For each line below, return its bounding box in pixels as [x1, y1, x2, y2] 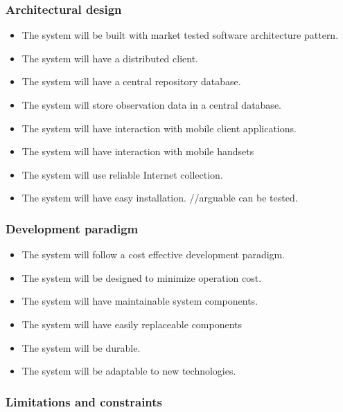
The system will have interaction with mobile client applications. [21, 120, 297, 135]
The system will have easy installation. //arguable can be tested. [21, 190, 298, 205]
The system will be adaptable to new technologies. [21, 364, 236, 378]
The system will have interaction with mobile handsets [21, 144, 254, 159]
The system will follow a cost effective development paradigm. [21, 247, 285, 262]
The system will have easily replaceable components [21, 316, 243, 331]
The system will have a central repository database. [21, 74, 241, 89]
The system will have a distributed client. [21, 51, 198, 65]
